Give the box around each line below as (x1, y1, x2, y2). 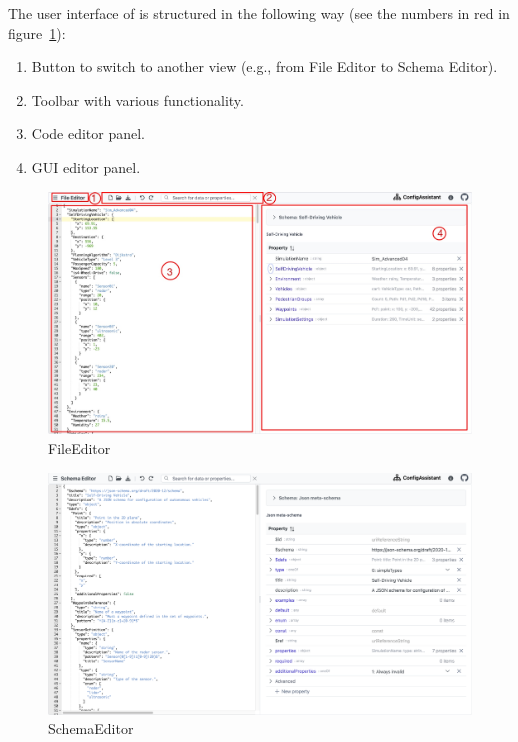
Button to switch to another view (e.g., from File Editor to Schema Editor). (31, 56, 498, 77)
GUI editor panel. (31, 156, 141, 177)
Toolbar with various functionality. (31, 89, 244, 110)
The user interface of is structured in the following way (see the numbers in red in (8, 3, 510, 23)
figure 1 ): (8, 22, 66, 43)
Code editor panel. (31, 123, 146, 144)
